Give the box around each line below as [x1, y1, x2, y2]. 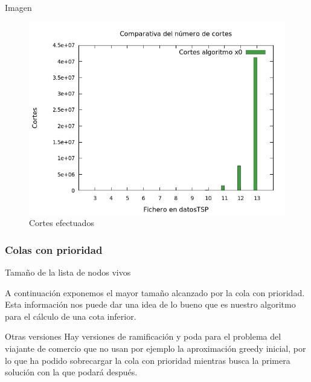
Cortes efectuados [29, 216, 94, 229]
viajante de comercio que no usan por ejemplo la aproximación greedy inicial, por [5, 342, 306, 354]
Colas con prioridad [5, 242, 103, 257]
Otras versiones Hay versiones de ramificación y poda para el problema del [5, 330, 281, 343]
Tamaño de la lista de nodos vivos [5, 266, 131, 278]
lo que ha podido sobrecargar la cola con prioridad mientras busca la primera [5, 354, 290, 366]
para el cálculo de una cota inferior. [5, 309, 136, 322]
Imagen [5, 1, 32, 13]
